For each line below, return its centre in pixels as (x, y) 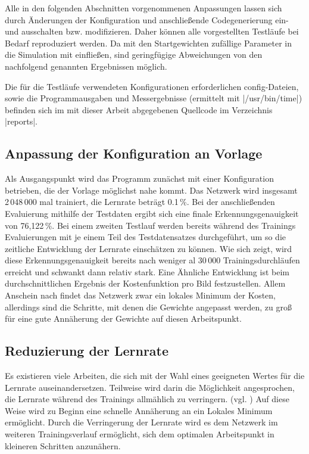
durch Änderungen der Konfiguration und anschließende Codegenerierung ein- (147, 19)
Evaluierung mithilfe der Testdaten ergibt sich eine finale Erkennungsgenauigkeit (152, 213)
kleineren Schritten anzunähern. (63, 445)
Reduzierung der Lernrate (87, 351)
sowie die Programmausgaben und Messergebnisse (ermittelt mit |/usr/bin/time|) (154, 98)
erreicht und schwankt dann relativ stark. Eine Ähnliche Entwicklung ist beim (147, 271)
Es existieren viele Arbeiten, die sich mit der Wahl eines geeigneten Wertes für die (155, 376)
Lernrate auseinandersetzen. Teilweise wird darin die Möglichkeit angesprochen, (150, 387)
